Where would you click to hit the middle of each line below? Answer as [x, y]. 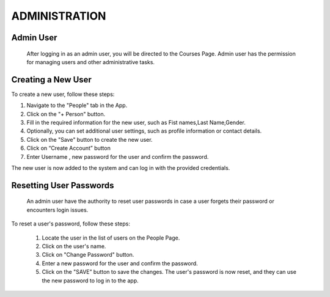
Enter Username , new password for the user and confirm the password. [118, 156]
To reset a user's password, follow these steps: [71, 224]
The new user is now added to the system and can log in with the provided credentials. [121, 167]
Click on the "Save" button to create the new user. [90, 139]
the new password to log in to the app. [90, 280]
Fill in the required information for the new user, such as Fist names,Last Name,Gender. [136, 123]
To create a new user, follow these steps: [63, 94]
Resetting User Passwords [63, 185]
